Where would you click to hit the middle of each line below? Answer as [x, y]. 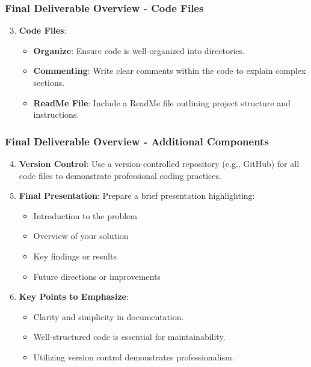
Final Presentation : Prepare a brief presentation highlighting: [137, 196]
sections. [49, 82]
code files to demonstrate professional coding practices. [120, 175]
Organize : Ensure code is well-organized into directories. [139, 50]
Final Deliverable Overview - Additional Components [137, 141]
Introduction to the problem [85, 215]
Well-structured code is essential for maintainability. [129, 337]
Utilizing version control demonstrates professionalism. [134, 356]
